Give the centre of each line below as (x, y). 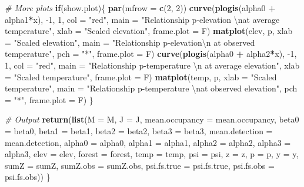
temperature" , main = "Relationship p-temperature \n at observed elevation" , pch (151, 88)
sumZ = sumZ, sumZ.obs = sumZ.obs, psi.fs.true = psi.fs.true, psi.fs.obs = (140, 165)
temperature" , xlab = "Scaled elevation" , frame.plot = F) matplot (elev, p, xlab (149, 31)
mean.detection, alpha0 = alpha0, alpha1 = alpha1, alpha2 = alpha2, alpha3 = (148, 142)
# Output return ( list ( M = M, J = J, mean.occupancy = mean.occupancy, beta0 (152, 119)
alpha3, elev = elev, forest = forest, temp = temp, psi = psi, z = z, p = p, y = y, (152, 154)
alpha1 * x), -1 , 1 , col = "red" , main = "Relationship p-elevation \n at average (142, 19)
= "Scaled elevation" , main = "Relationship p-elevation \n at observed (130, 42)
